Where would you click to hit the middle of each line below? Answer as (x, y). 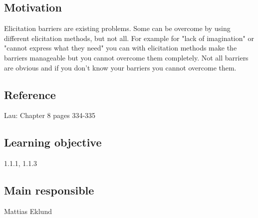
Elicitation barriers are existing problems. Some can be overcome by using (117, 28)
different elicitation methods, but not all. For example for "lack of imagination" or (129, 38)
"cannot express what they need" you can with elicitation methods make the (121, 48)
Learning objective (53, 142)
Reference (30, 94)
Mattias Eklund (28, 211)
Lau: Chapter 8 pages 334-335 (50, 115)
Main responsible (49, 190)
